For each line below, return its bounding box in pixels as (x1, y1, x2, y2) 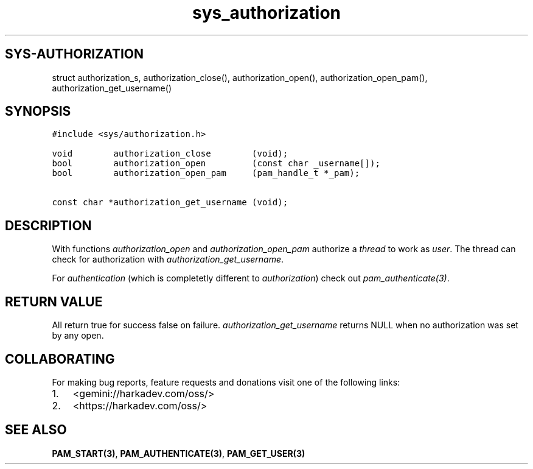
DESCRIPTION (5, 217, 92, 233)
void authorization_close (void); (52, 149, 288, 159)
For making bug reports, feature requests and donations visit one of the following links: (52, 376, 400, 387)
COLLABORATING (5, 351, 115, 367)
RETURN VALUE (5, 294, 103, 309)
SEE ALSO (5, 422, 67, 438)
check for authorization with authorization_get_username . (52, 254, 284, 265)
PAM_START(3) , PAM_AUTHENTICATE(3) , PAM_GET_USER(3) (52, 448, 305, 459)
